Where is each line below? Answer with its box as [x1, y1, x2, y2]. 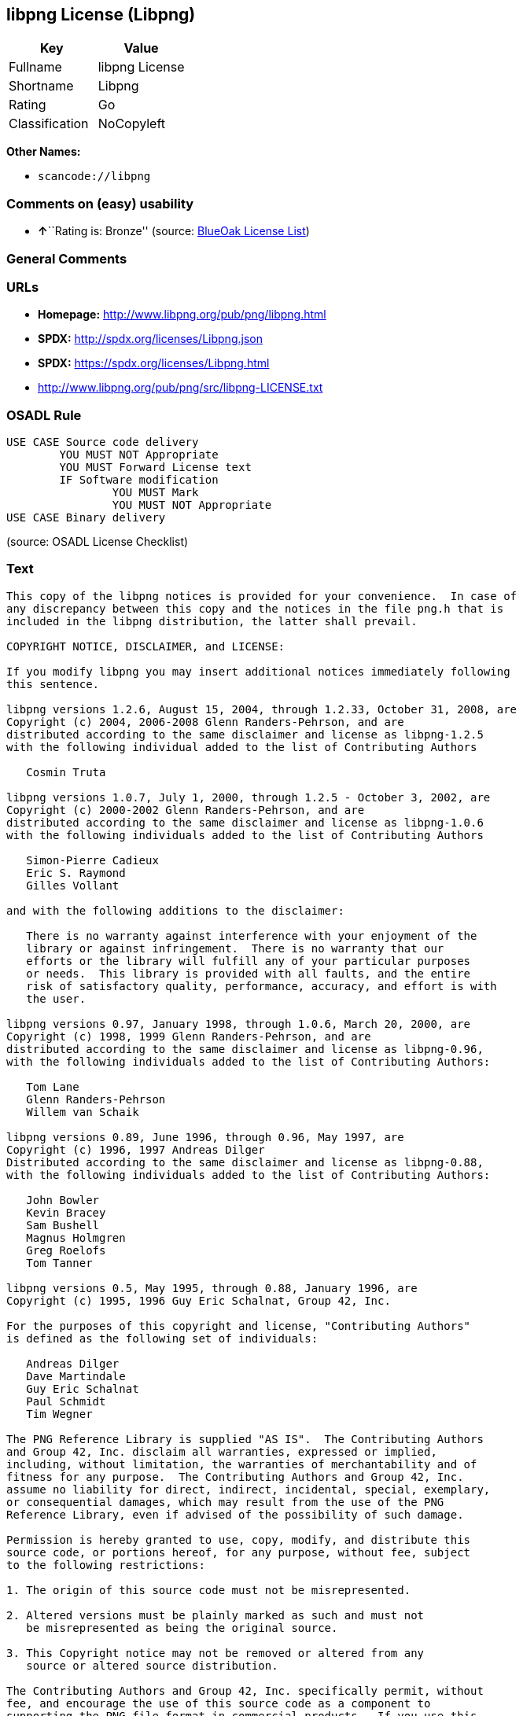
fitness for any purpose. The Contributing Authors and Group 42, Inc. [6, 1470, 464, 1483]
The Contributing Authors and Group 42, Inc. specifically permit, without [6, 1684, 484, 1697]
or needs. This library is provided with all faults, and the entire [26, 967, 471, 980]
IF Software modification [59, 473, 219, 487]
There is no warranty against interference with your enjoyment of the [26, 929, 477, 942]
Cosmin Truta [26, 765, 106, 779]
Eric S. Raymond [26, 866, 126, 879]
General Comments [6, 250, 127, 267]
